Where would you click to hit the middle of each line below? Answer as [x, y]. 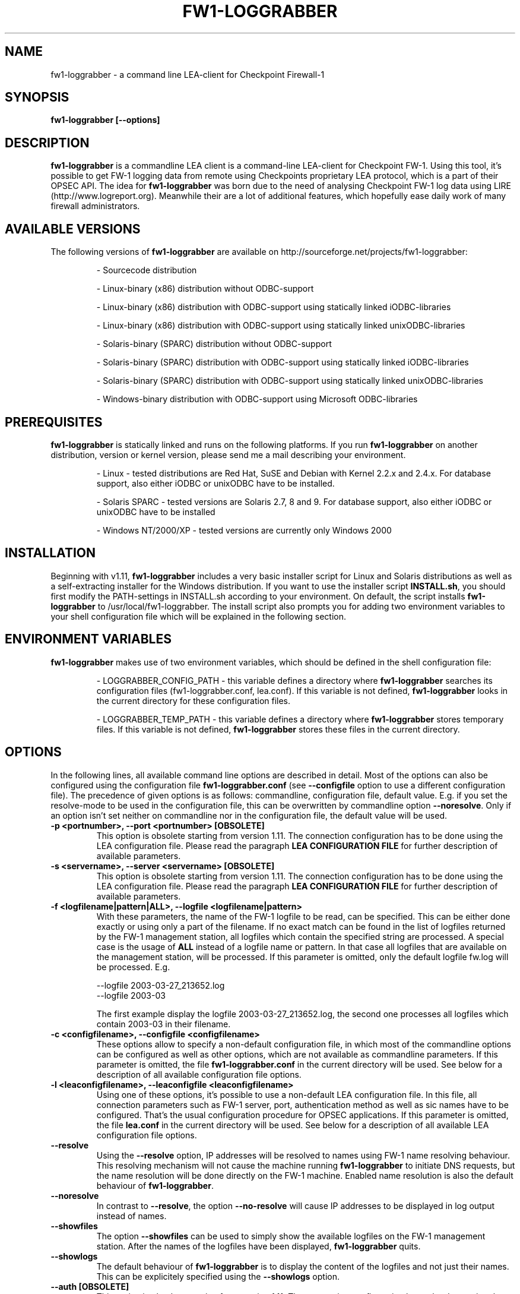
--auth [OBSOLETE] [90, 1286]
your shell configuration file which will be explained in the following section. [199, 616]
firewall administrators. [95, 206]
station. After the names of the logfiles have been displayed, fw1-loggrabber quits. [259, 1246]
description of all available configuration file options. [199, 1074]
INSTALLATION [50, 553]
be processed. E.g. [133, 967]
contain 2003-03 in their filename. [164, 1024]
